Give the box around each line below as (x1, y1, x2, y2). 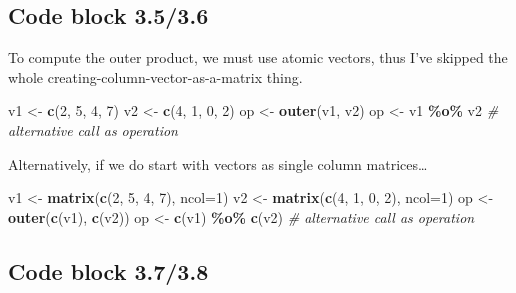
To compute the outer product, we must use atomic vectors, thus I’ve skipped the (8, 47, 508, 68)
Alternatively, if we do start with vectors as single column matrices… (8, 153, 428, 174)
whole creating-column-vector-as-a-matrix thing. (8, 66, 303, 87)
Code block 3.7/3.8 (8, 255, 209, 286)
